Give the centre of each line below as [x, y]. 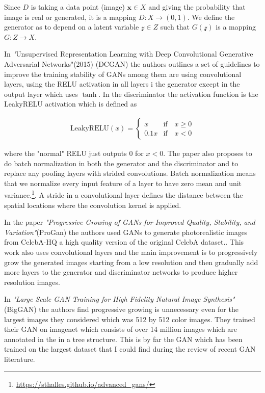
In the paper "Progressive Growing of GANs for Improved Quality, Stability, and [130, 222]
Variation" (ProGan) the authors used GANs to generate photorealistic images [126, 232]
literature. [20, 359]
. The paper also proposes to [208, 153]
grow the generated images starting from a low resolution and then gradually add [131, 262]
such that [175, 27]
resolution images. [32, 282]
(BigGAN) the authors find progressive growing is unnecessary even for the [121, 309]
